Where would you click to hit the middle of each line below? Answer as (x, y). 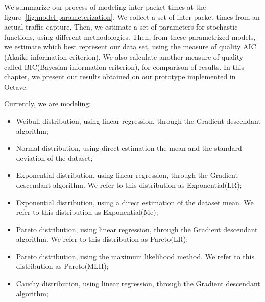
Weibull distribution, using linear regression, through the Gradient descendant (138, 120)
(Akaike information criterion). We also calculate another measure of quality (124, 56)
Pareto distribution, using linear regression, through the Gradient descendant (137, 229)
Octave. (16, 86)
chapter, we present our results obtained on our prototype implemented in (120, 77)
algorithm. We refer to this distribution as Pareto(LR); (102, 239)
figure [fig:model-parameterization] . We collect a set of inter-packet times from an (132, 17)
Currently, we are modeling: (48, 104)
